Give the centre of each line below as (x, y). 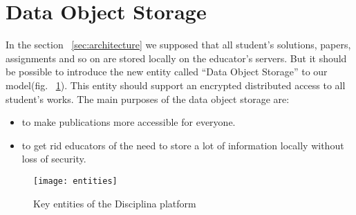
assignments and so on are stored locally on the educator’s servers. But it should (176, 58)
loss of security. (54, 159)
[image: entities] (75, 181)
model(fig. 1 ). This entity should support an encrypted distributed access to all (176, 85)
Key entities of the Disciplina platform (115, 203)
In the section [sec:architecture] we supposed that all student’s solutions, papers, (178, 45)
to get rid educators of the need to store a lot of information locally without (183, 145)
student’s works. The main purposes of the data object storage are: (148, 99)
